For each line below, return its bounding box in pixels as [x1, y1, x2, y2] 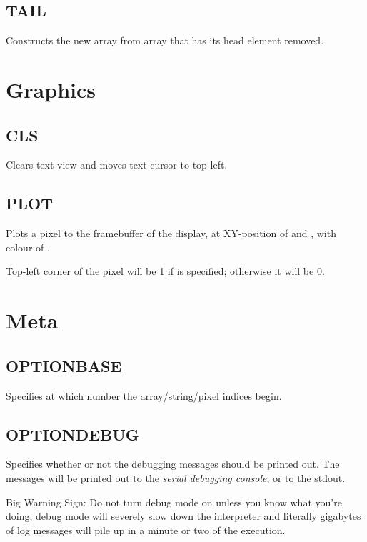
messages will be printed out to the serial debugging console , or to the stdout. [6, 470, 346, 485]
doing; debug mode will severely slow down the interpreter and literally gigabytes [6, 508, 361, 523]
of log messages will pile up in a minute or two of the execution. [6, 522, 286, 537]
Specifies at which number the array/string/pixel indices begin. [6, 388, 282, 403]
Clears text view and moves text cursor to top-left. [6, 157, 228, 172]
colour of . [6, 239, 50, 254]
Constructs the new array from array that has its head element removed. [6, 33, 324, 48]
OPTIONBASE [6, 354, 122, 376]
